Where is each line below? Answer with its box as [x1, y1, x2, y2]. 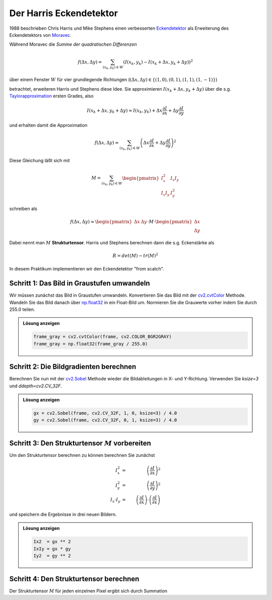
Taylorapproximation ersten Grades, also [9, 93, 94, 99]
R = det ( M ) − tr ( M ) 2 [112, 252, 159, 258]
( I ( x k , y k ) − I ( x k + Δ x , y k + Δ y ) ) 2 [123, 58, 193, 66]
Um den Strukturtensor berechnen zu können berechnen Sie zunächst [9, 452, 155, 458]
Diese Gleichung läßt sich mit [9, 158, 70, 164]
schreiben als [9, 206, 37, 212]
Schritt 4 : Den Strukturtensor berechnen [9, 574, 140, 583]
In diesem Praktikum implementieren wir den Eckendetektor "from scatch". [9, 266, 164, 272]
